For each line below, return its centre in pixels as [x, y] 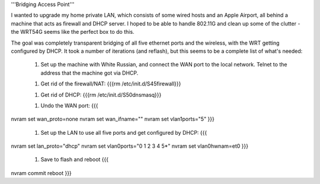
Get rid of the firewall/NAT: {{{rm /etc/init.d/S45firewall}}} [111, 84]
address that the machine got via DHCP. [89, 73]
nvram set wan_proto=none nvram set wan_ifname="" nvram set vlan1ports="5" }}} [113, 119]
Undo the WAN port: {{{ [69, 105]
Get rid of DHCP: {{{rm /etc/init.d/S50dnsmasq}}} [101, 94]
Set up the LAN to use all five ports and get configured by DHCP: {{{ [124, 132]
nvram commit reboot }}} [41, 173]
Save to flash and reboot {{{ [75, 160]
